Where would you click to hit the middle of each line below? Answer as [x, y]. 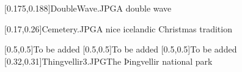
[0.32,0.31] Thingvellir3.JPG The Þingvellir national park [108, 61]
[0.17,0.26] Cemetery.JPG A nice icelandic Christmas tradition [118, 28]
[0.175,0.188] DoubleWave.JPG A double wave [88, 8]
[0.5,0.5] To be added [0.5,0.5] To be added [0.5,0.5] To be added [121, 49]
